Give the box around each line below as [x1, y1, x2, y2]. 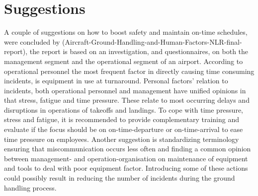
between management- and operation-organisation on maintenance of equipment [4, 153, 248, 163]
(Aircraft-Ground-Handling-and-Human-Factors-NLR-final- [62, 36, 242, 47]
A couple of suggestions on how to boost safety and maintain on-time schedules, [4, 27, 248, 37]
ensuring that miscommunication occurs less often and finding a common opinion [4, 143, 251, 154]
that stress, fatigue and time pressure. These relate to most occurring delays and [4, 95, 250, 105]
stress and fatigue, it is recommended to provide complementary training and [4, 114, 240, 125]
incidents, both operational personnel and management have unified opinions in [4, 85, 246, 95]
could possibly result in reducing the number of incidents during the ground [4, 173, 235, 183]
